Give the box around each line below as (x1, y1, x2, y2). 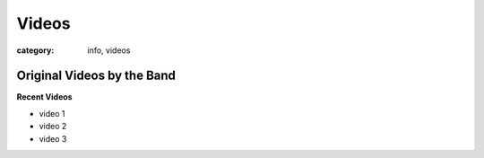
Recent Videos (16, 92, 73, 102)
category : (16, 45, 55, 56)
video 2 (39, 121, 67, 132)
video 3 (39, 133, 67, 144)
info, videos (87, 45, 131, 56)
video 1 (39, 108, 66, 118)
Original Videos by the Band (16, 68, 177, 83)
